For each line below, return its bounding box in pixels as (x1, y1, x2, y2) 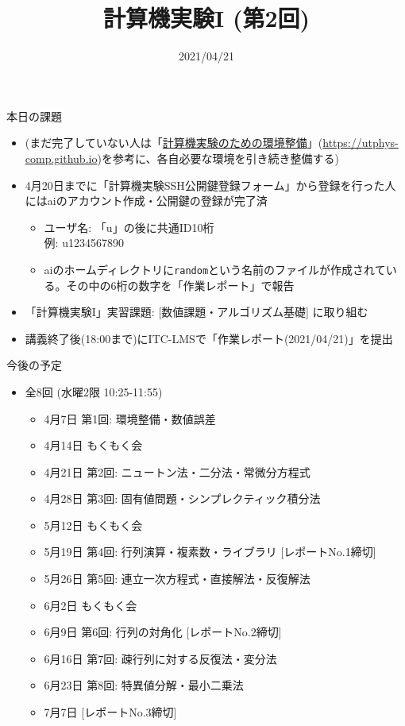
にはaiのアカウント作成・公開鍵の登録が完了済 (25, 192, 268, 209)
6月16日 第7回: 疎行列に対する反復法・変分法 (44, 650, 277, 666)
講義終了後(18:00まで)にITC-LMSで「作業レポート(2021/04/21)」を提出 (25, 330, 393, 346)
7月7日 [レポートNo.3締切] (44, 704, 177, 720)
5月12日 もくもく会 (44, 516, 143, 533)
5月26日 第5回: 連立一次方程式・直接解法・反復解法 (44, 570, 310, 587)
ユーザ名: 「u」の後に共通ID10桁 (44, 218, 214, 235)
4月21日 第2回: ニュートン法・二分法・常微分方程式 (44, 463, 310, 480)
